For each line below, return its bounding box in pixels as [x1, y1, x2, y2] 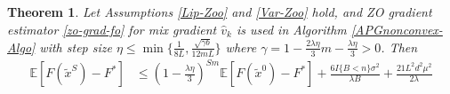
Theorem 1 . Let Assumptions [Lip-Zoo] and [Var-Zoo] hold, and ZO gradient [7, 3, 432, 20]
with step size [39, 37, 112, 56]
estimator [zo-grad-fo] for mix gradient [7, 20, 217, 38]
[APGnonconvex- [350, 20, 443, 38]
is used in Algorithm [236, 20, 347, 38]
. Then [381, 37, 418, 56]
